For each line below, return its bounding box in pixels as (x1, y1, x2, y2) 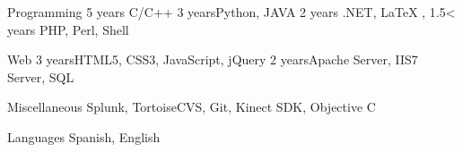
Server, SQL (7, 67, 74, 86)
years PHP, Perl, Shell (7, 20, 129, 38)
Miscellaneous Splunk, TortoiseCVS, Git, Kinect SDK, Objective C (7, 97, 376, 116)
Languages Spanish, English (7, 127, 161, 146)
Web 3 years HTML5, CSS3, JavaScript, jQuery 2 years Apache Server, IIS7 (7, 50, 418, 69)
